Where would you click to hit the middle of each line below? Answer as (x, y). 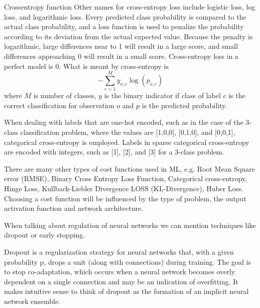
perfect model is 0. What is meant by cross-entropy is (86, 66)
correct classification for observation (59, 105)
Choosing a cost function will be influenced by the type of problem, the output (125, 198)
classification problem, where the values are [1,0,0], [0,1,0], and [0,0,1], (128, 132)
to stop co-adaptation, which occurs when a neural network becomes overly (120, 272)
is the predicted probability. (184, 105)
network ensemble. (32, 301)
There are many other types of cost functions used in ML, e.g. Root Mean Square (129, 168)
